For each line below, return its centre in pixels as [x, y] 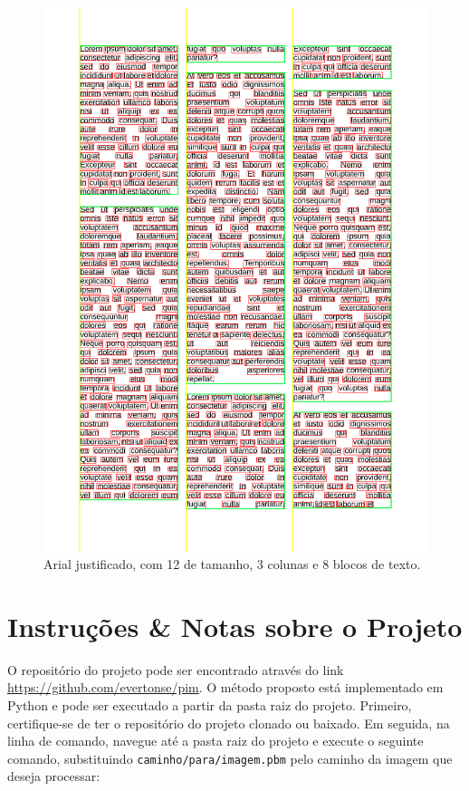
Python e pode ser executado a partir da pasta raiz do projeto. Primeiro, [210, 705]
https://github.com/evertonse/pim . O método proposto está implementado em [225, 687]
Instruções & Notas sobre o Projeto [235, 626]
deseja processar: [54, 776]
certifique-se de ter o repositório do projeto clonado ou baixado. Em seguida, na [229, 723]
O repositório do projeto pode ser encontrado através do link [176, 669]
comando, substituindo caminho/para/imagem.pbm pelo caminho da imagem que [230, 758]
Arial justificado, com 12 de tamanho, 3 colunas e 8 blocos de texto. [232, 564]
